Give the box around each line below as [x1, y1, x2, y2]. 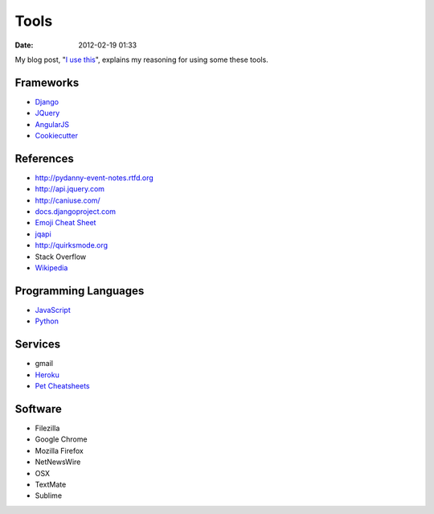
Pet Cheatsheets [35, 381, 90, 391]
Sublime [35, 491, 63, 500]
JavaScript [35, 305, 72, 315]
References [14, 151, 74, 165]
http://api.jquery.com [35, 184, 104, 194]
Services [14, 338, 61, 352]
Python [35, 316, 59, 326]
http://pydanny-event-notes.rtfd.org [35, 173, 154, 183]
